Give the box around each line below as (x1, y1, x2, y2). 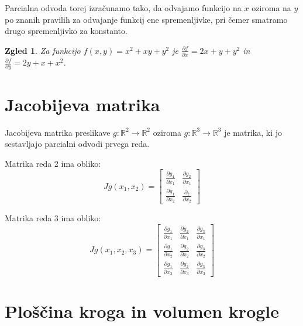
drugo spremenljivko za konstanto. (5, 25, 128, 37)
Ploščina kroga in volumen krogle (5, 299, 280, 323)
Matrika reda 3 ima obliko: (5, 212, 101, 224)
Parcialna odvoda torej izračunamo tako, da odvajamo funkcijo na (5, 2, 242, 13)
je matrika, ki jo (224, 126, 283, 138)
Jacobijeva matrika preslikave (5, 126, 111, 138)
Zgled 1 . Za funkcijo (5, 44, 81, 56)
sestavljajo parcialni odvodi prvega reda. (5, 138, 150, 150)
